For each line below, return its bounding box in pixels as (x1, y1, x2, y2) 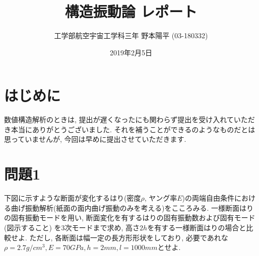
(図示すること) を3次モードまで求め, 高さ (4, 222, 140, 232)
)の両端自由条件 (182, 193, 235, 203)
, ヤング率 (144, 193, 177, 203)
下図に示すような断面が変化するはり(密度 (4, 193, 141, 203)
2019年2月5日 (110, 47, 152, 57)
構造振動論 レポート (64, 1, 198, 22)
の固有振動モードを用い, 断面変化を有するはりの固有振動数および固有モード (4, 212, 255, 223)
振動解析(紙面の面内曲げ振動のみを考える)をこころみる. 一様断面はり (25, 202, 254, 213)
